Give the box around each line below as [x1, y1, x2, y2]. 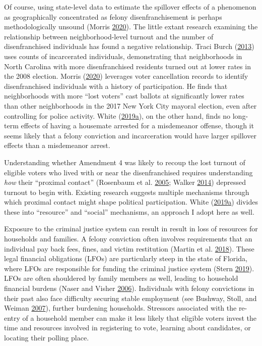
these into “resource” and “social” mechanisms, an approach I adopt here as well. [4, 206, 254, 217]
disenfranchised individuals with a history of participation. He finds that [4, 80, 228, 91]
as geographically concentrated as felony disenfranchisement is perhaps [4, 11, 222, 22]
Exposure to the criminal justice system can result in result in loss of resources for [4, 223, 258, 234]
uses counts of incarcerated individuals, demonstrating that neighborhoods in [4, 51, 242, 61]
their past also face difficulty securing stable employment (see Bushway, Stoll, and [4, 292, 257, 303]
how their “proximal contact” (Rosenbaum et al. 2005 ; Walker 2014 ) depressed [4, 177, 246, 187]
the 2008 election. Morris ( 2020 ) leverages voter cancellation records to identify [4, 71, 248, 81]
